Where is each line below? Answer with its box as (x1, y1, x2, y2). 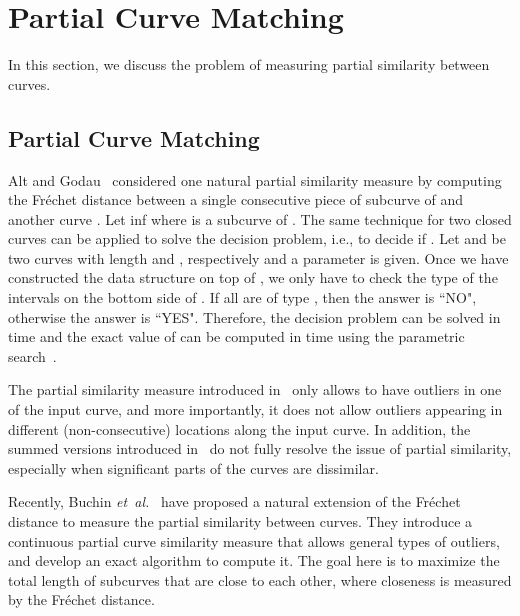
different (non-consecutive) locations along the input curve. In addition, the (8, 418, 471, 439)
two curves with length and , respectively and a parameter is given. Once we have (8, 247, 509, 268)
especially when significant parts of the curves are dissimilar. (8, 457, 379, 478)
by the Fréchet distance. (8, 589, 155, 610)
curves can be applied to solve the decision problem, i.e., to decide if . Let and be (8, 228, 506, 249)
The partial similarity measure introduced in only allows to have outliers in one (8, 379, 502, 400)
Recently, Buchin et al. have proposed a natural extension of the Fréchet (8, 491, 461, 512)
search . (8, 345, 57, 366)
